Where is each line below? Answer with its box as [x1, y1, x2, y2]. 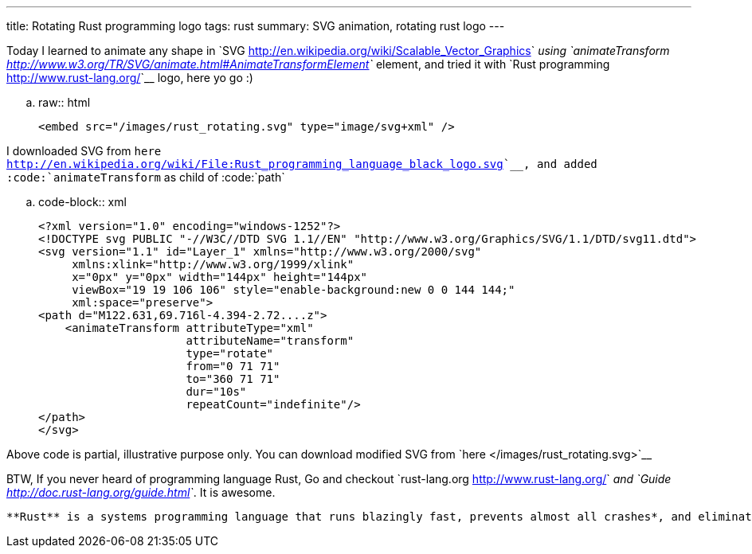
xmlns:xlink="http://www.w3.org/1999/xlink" [72, 258, 354, 271]
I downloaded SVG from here [6, 144, 162, 158]
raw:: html [38, 96, 91, 109]
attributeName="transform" [186, 334, 354, 347]
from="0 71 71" [186, 360, 280, 373]
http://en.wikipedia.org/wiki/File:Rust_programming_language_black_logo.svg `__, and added [6, 158, 597, 170]
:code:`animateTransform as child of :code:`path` [6, 170, 285, 184]
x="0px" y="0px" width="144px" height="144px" [72, 271, 368, 283]
